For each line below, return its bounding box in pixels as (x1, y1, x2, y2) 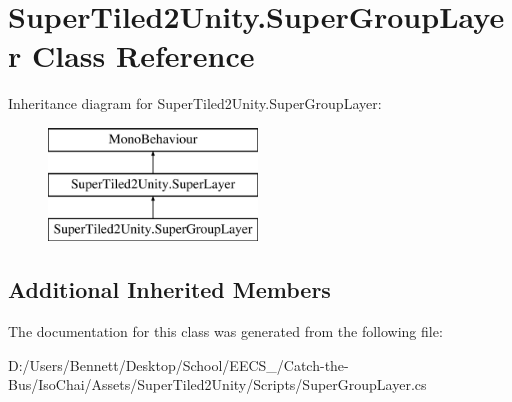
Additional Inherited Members (8, 274, 331, 305)
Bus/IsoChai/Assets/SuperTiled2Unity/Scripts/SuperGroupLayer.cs (8, 374, 427, 395)
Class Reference (31, 35, 255, 76)
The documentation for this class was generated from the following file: (8, 321, 443, 342)
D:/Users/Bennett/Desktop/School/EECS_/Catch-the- (8, 354, 349, 375)
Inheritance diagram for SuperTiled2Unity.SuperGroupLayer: (8, 93, 382, 114)
